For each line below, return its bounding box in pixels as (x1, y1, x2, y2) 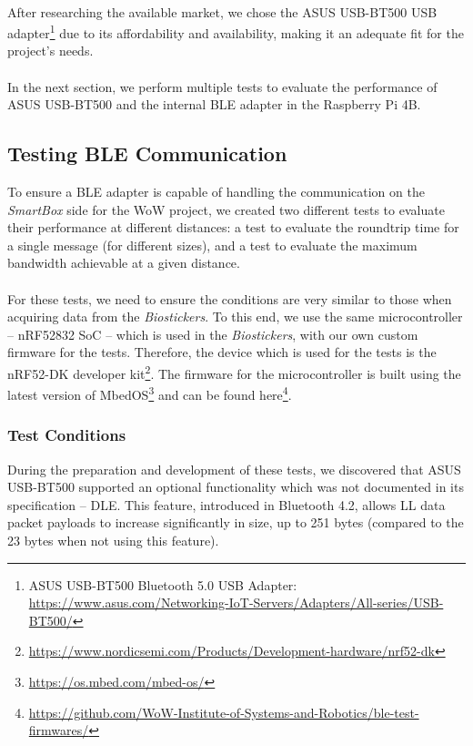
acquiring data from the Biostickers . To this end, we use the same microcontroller (7, 307, 463, 326)
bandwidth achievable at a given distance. (7, 253, 240, 272)
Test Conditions (7, 424, 126, 446)
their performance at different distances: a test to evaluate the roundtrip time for (7, 218, 459, 237)
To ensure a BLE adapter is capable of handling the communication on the (7, 182, 425, 201)
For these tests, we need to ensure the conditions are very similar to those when (7, 289, 452, 308)
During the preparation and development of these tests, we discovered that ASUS (7, 459, 461, 478)
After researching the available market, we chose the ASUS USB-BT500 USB (7, 2, 438, 21)
